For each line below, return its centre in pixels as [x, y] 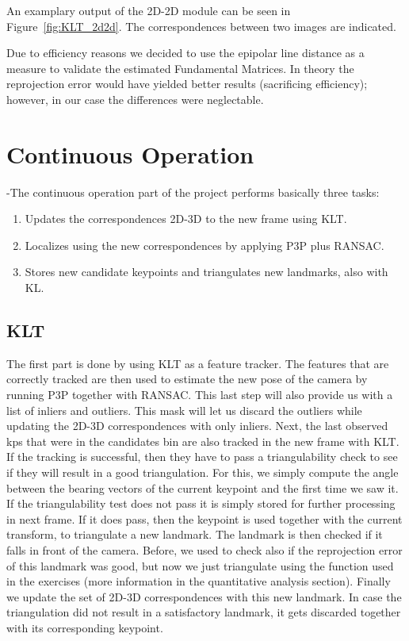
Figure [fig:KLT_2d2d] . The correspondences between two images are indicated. [201, 26]
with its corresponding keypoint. [85, 627]
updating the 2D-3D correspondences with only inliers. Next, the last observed [197, 426]
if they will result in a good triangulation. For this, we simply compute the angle [203, 472]
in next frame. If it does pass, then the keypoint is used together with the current [204, 518]
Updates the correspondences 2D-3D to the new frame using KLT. [186, 219]
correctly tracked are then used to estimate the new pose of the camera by [187, 379]
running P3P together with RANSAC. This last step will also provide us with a [200, 395]
